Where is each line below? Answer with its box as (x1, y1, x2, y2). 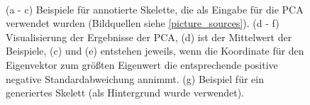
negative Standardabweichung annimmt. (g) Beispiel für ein (6, 71, 264, 86)
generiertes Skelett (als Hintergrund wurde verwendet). (6, 85, 245, 100)
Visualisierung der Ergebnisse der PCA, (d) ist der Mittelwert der (6, 29, 292, 44)
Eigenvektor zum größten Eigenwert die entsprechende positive (6, 57, 278, 72)
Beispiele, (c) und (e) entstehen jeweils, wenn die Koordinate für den (6, 43, 304, 58)
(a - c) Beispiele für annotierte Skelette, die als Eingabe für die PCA (6, 1, 304, 16)
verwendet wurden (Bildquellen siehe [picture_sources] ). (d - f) (6, 16, 279, 31)
